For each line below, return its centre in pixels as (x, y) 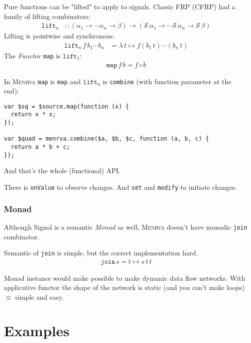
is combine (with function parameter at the (167, 81)
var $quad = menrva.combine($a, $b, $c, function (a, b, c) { (107, 139)
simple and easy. (40, 297)
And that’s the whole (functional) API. (62, 171)
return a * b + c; (41, 147)
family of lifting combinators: (47, 16)
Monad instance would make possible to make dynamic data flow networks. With (125, 278)
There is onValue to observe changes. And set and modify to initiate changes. (121, 187)
